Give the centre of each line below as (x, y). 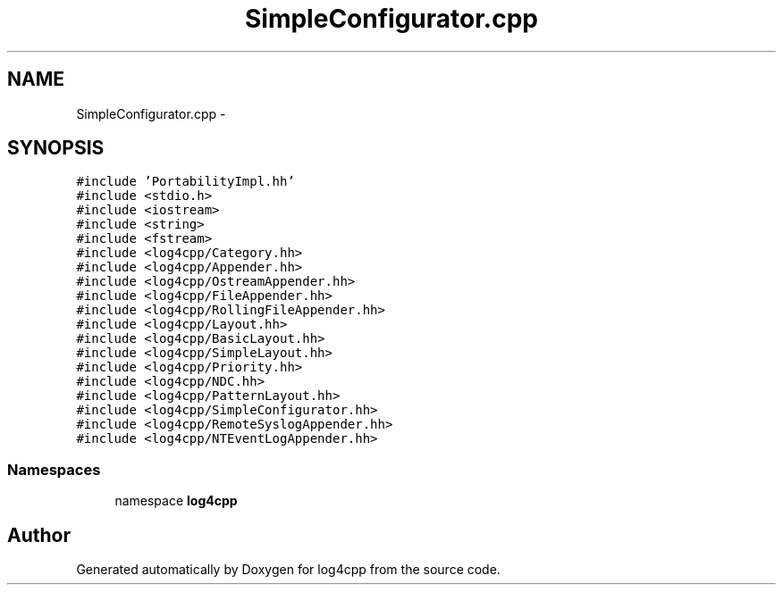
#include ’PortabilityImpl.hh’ (185, 182)
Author (39, 535)
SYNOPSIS (56, 148)
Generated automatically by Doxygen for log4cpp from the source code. (288, 570)
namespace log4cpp (176, 501)
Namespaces (54, 469)
